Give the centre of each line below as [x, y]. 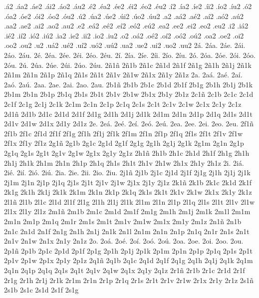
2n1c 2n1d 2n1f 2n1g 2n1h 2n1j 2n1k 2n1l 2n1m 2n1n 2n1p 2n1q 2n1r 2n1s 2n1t [127, 231]
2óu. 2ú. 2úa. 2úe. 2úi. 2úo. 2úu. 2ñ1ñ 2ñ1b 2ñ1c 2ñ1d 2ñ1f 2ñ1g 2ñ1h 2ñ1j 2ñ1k [128, 65]
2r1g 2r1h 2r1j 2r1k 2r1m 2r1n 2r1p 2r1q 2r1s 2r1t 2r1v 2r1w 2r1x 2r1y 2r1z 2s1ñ [129, 280]
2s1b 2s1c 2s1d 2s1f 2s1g [41, 290]
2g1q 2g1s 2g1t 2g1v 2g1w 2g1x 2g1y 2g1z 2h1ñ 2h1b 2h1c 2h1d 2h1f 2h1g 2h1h [127, 152]
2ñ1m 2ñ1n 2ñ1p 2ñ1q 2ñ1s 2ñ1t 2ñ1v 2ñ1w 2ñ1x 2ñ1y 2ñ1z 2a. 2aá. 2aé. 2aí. [123, 75]
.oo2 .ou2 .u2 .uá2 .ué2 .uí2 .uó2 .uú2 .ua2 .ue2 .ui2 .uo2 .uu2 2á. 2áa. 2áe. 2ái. [125, 45]
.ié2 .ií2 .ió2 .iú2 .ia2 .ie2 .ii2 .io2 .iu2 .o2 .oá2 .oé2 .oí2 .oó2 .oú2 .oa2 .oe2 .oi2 [124, 35]
